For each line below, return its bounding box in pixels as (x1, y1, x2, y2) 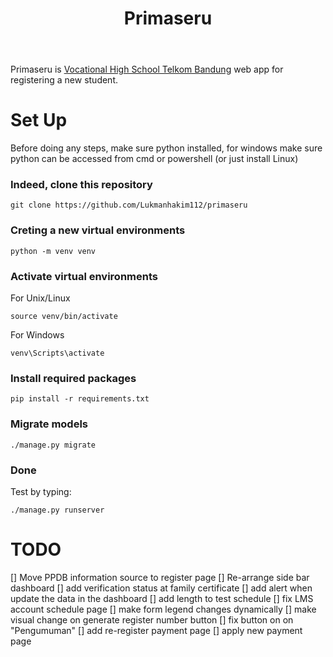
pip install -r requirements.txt (10, 394, 150, 404)
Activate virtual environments (10, 269, 158, 283)
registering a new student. (10, 74, 119, 86)
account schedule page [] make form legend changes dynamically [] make (10, 603, 317, 615)
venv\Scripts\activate (10, 348, 105, 359)
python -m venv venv (10, 246, 97, 256)
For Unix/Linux (10, 292, 71, 304)
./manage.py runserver (10, 505, 105, 515)
